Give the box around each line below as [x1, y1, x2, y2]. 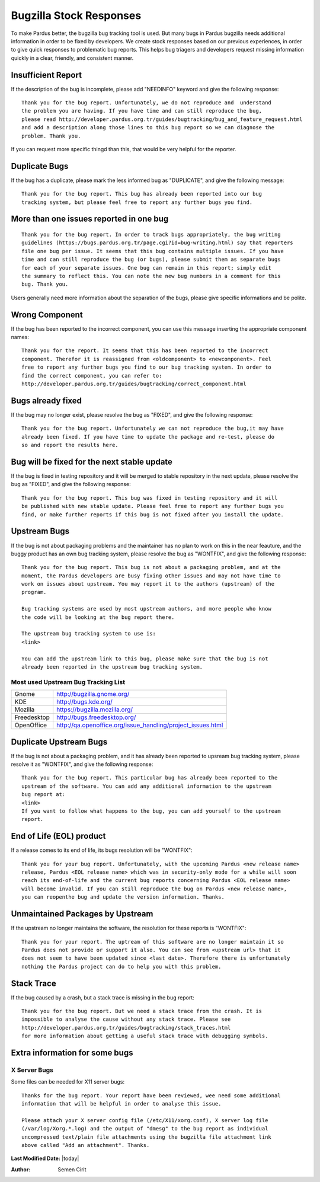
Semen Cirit [57, 1165, 87, 1173]
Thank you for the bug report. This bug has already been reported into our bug [21, 190, 263, 197]
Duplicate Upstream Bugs [11, 737, 108, 747]
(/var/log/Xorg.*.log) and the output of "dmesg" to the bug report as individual [21, 1125, 268, 1132]
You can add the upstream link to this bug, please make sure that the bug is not [21, 655, 268, 662]
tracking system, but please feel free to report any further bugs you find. [21, 199, 253, 206]
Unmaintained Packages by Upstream [11, 909, 153, 919]
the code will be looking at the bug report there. [21, 614, 175, 621]
